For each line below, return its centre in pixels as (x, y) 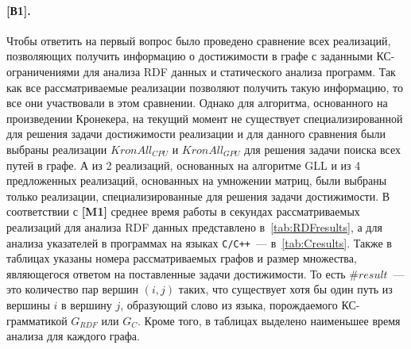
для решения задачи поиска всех (323, 149)
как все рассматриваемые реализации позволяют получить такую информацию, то (205, 87)
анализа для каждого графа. (73, 336)
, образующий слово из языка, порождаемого (229, 304)
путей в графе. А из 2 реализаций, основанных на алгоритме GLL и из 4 (184, 165)
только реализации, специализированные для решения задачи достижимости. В (198, 196)
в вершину (87, 304)
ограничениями (43, 71)
